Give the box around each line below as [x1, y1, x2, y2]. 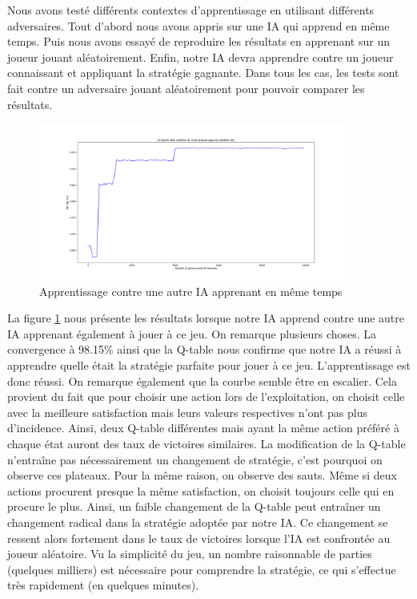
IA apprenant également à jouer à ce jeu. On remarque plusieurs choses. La [7, 325, 377, 342]
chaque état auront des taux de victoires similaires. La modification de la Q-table [7, 435, 406, 451]
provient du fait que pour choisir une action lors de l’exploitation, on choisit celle [7, 388, 405, 405]
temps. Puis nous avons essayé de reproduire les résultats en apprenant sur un [7, 33, 390, 50]
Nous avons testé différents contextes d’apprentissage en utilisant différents [7, 2, 375, 18]
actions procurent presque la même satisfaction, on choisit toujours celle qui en [7, 482, 395, 499]
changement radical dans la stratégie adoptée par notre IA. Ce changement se [7, 513, 388, 530]
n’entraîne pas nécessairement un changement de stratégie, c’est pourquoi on [7, 451, 383, 467]
